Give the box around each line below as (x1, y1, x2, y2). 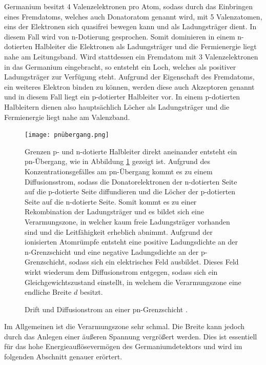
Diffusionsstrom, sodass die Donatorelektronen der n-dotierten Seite (25, 176, 237, 187)
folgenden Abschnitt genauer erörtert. (4, 351, 122, 362)
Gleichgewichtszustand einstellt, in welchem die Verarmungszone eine (25, 276, 241, 287)
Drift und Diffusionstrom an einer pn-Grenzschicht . (25, 303, 188, 314)
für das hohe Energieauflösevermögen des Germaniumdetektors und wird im (4, 341, 242, 352)
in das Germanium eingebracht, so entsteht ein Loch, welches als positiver (4, 61, 236, 72)
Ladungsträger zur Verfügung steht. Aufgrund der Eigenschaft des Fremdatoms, (4, 71, 255, 82)
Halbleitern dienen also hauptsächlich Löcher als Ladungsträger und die (4, 101, 230, 112)
